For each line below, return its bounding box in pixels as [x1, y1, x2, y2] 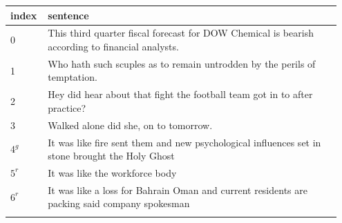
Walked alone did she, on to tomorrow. [48, 117, 213, 132]
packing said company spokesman [48, 196, 190, 211]
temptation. [48, 70, 97, 84]
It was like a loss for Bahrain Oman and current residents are [48, 182, 307, 197]
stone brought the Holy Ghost [48, 148, 175, 163]
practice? [48, 100, 86, 115]
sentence [48, 8, 89, 22]
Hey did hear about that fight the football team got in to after [48, 87, 313, 101]
